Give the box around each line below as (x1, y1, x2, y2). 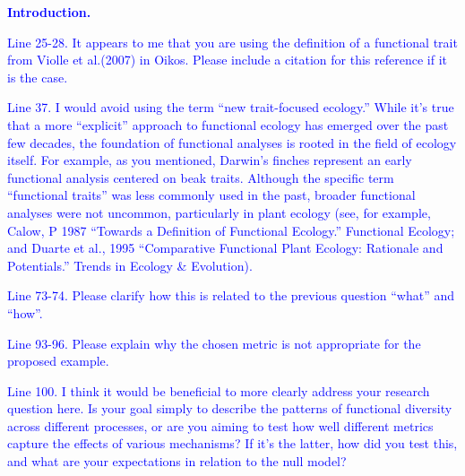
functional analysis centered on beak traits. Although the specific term (7, 168, 394, 186)
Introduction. (7, 3, 91, 21)
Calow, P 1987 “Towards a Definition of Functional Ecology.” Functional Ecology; (7, 221, 455, 239)
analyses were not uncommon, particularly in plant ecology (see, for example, (7, 203, 431, 221)
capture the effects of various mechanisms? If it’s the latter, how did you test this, (7, 434, 458, 453)
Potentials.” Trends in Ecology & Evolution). (7, 255, 253, 274)
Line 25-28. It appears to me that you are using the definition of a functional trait (7, 32, 458, 51)
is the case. (7, 67, 68, 86)
